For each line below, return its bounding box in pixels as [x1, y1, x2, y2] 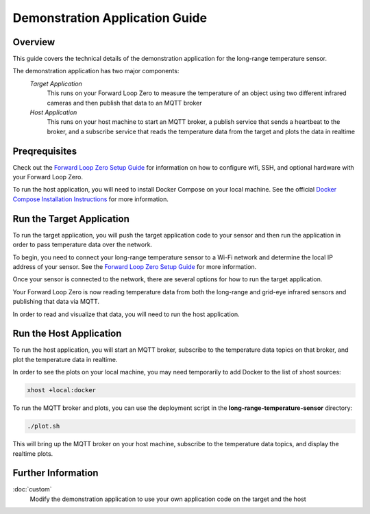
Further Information [12, 467, 99, 479]
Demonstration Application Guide [12, 10, 208, 25]
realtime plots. [12, 449, 53, 458]
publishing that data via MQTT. [12, 298, 99, 306]
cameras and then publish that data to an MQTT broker [47, 99, 202, 107]
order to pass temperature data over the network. [12, 240, 153, 249]
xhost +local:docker [27, 387, 96, 394]
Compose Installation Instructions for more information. [12, 195, 169, 203]
